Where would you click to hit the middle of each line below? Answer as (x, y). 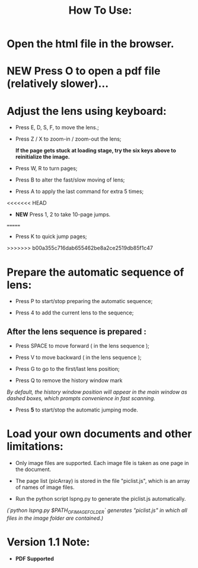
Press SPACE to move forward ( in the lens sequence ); (82, 346)
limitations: (35, 447)
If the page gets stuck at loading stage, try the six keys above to (96, 151)
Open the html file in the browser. (90, 44)
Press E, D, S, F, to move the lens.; (57, 127)
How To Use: (100, 10)
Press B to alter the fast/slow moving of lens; (70, 180)
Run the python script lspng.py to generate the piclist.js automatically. (100, 499)
